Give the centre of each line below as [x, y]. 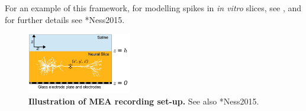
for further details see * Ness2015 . [65, 19]
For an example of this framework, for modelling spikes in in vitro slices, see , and [153, 8]
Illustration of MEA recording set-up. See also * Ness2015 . [144, 101]
